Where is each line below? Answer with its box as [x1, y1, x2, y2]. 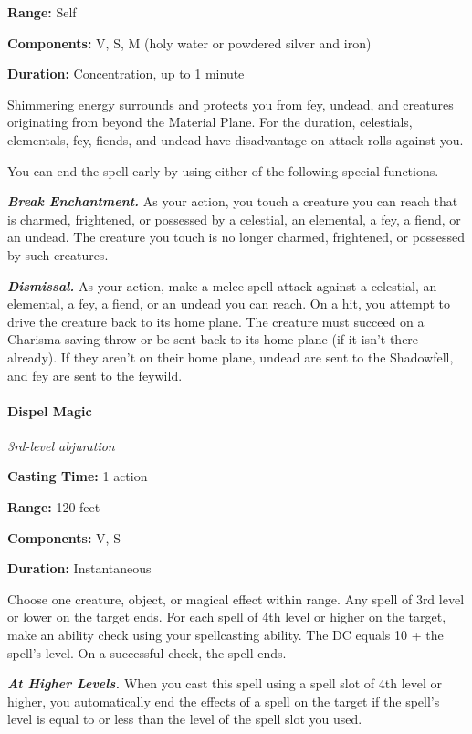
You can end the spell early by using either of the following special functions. [7, 161, 439, 180]
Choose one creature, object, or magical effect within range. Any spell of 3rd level [7, 589, 465, 608]
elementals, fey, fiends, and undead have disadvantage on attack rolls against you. [7, 130, 464, 149]
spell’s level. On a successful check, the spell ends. [7, 643, 287, 662]
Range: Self [7, 3, 77, 21]
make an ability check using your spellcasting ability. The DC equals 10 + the [7, 625, 444, 645]
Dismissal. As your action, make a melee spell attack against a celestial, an [7, 276, 437, 295]
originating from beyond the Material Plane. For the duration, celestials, [7, 112, 413, 131]
